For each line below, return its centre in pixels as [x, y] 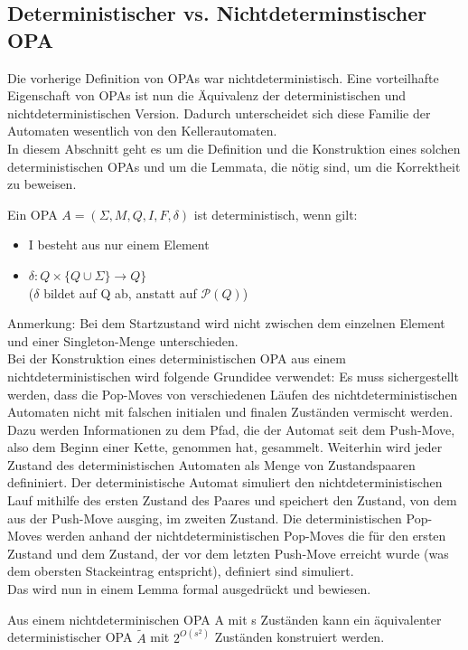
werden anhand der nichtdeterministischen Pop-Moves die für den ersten [246, 536]
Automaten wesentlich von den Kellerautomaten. [142, 131]
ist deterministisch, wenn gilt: [276, 214]
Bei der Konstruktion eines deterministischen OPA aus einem [177, 358]
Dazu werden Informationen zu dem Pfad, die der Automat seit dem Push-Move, [231, 429]
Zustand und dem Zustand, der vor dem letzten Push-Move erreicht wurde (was [228, 553]
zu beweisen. [42, 184]
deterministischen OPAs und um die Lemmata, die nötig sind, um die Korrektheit [234, 166]
